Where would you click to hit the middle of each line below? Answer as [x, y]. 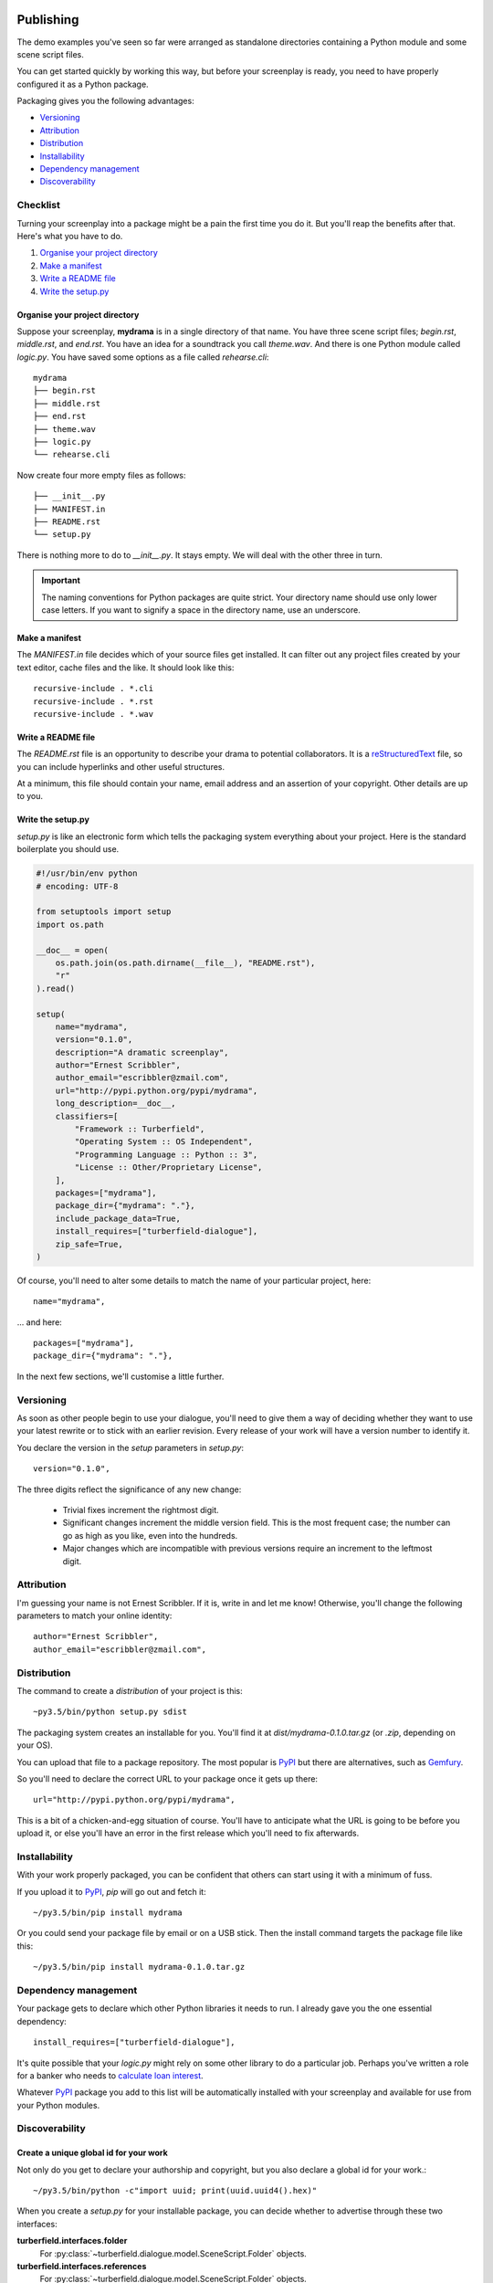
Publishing [48, 20]
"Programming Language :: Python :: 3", [166, 1154]
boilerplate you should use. [68, 849]
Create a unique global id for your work [92, 2153]
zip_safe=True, [89, 1244]
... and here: [40, 1322]
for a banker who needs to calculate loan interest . [110, 2075]
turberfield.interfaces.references [82, 2266]
